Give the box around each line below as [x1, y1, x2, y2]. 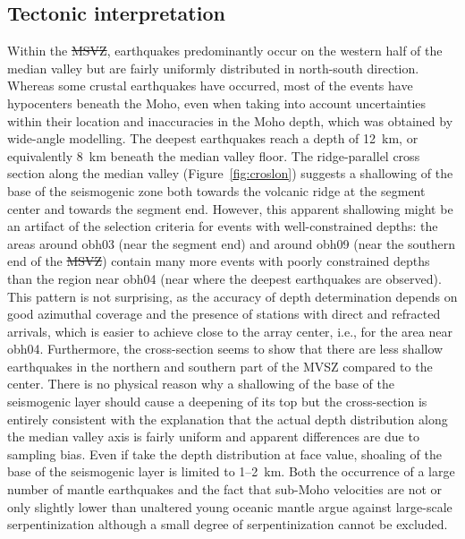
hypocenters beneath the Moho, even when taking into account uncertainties [7, 93, 427, 112]
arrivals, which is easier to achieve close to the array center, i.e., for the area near [7, 321, 452, 340]
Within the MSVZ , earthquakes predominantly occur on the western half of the [7, 41, 443, 60]
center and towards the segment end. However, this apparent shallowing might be [7, 199, 453, 218]
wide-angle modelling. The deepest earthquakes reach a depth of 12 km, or [7, 129, 418, 148]
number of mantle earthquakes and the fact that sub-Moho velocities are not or [7, 480, 443, 499]
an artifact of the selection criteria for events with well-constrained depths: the [7, 217, 438, 235]
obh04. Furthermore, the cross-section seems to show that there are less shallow [7, 339, 444, 358]
